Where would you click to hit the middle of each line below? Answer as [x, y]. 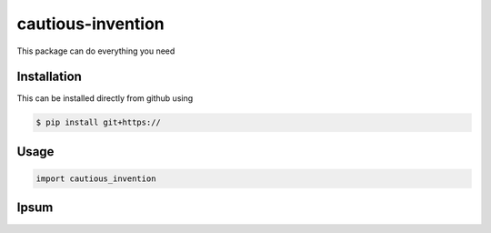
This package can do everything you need [96, 51]
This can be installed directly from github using [105, 98]
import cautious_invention [96, 179]
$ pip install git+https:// [98, 122]
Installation [49, 77]
